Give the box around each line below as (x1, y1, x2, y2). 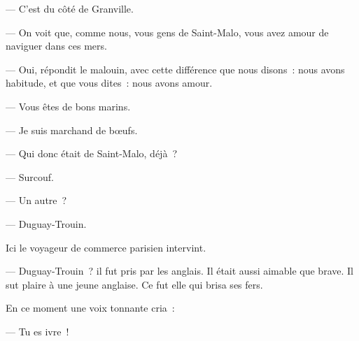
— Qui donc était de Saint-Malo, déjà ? (6, 146, 178, 161)
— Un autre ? (6, 193, 67, 208)
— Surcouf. (6, 169, 54, 184)
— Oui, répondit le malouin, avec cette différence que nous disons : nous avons (6, 61, 345, 76)
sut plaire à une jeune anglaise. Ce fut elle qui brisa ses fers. (6, 277, 263, 291)
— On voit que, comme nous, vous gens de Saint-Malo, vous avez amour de (6, 24, 329, 39)
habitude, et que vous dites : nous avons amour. (6, 75, 213, 90)
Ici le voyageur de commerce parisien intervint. (6, 240, 206, 254)
